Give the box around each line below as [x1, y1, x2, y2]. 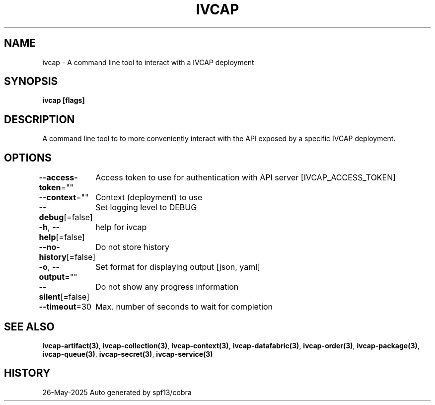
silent [39, 292, 61, 302]
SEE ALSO [4, 320, 55, 333]
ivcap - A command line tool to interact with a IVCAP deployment [42, 58, 254, 67]
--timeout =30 [39, 302, 92, 312]
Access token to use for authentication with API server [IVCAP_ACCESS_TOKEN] [95, 172, 396, 183]
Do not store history [95, 242, 169, 252]
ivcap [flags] [42, 96, 85, 105]
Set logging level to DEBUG [95, 202, 197, 213]
